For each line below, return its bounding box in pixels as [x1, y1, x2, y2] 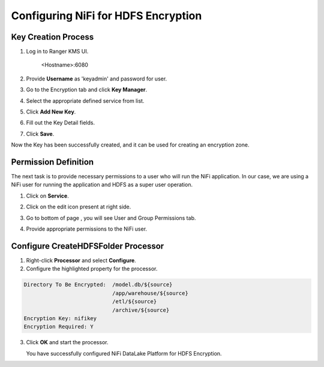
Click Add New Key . [26, 108, 76, 115]
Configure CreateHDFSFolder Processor [11, 241, 164, 251]
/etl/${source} [112, 298, 157, 305]
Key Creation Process [11, 32, 94, 42]
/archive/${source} [112, 306, 170, 314]
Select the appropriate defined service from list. [26, 97, 145, 105]
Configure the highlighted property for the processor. [26, 265, 158, 273]
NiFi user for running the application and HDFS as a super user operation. [11, 181, 193, 189]
